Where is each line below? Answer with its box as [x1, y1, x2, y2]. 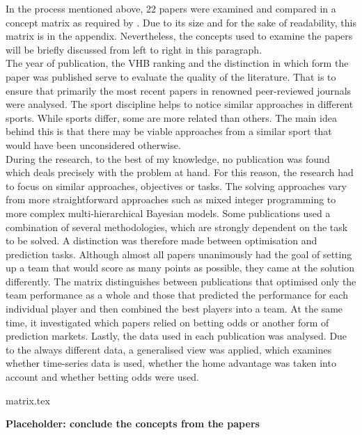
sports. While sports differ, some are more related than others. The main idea [6, 110, 337, 125]
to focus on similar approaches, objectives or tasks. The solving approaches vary [6, 178, 347, 193]
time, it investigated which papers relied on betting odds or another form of [6, 315, 329, 329]
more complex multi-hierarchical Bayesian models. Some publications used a [6, 205, 331, 220]
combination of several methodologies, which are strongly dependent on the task [6, 219, 348, 234]
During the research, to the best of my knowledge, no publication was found [6, 151, 330, 166]
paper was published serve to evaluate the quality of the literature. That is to [6, 69, 336, 84]
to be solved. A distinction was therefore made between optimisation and [6, 233, 317, 248]
